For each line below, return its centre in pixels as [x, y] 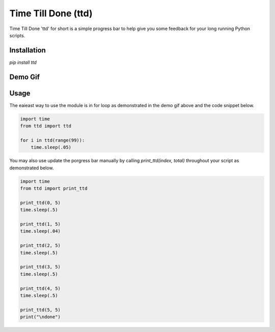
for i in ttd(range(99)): [52, 140]
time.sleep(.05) [51, 147]
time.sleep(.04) [40, 231]
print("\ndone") [40, 317]
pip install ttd [23, 62]
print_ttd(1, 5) [40, 224]
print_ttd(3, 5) [40, 267]
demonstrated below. [32, 168]
